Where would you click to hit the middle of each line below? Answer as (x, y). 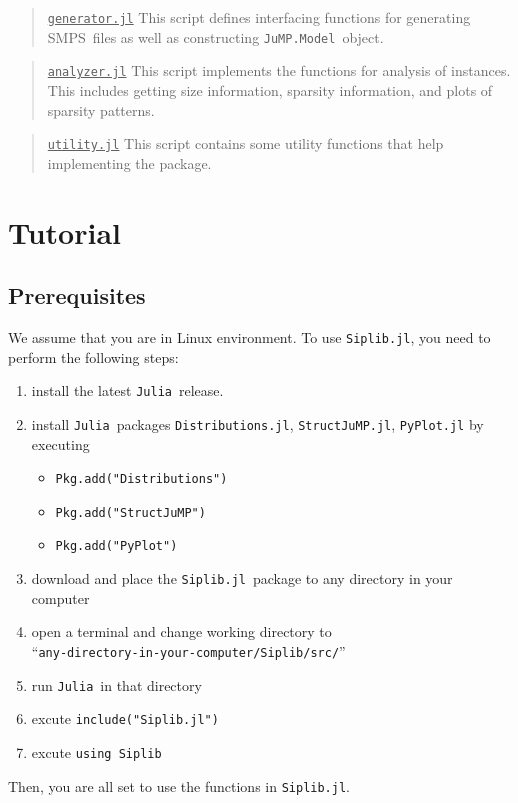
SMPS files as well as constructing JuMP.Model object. (215, 36)
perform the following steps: (93, 356)
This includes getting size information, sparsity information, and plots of (270, 89)
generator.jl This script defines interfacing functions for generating (259, 17)
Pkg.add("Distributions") (141, 479)
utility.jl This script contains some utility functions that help (245, 143)
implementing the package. (129, 162)
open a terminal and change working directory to (181, 631)
